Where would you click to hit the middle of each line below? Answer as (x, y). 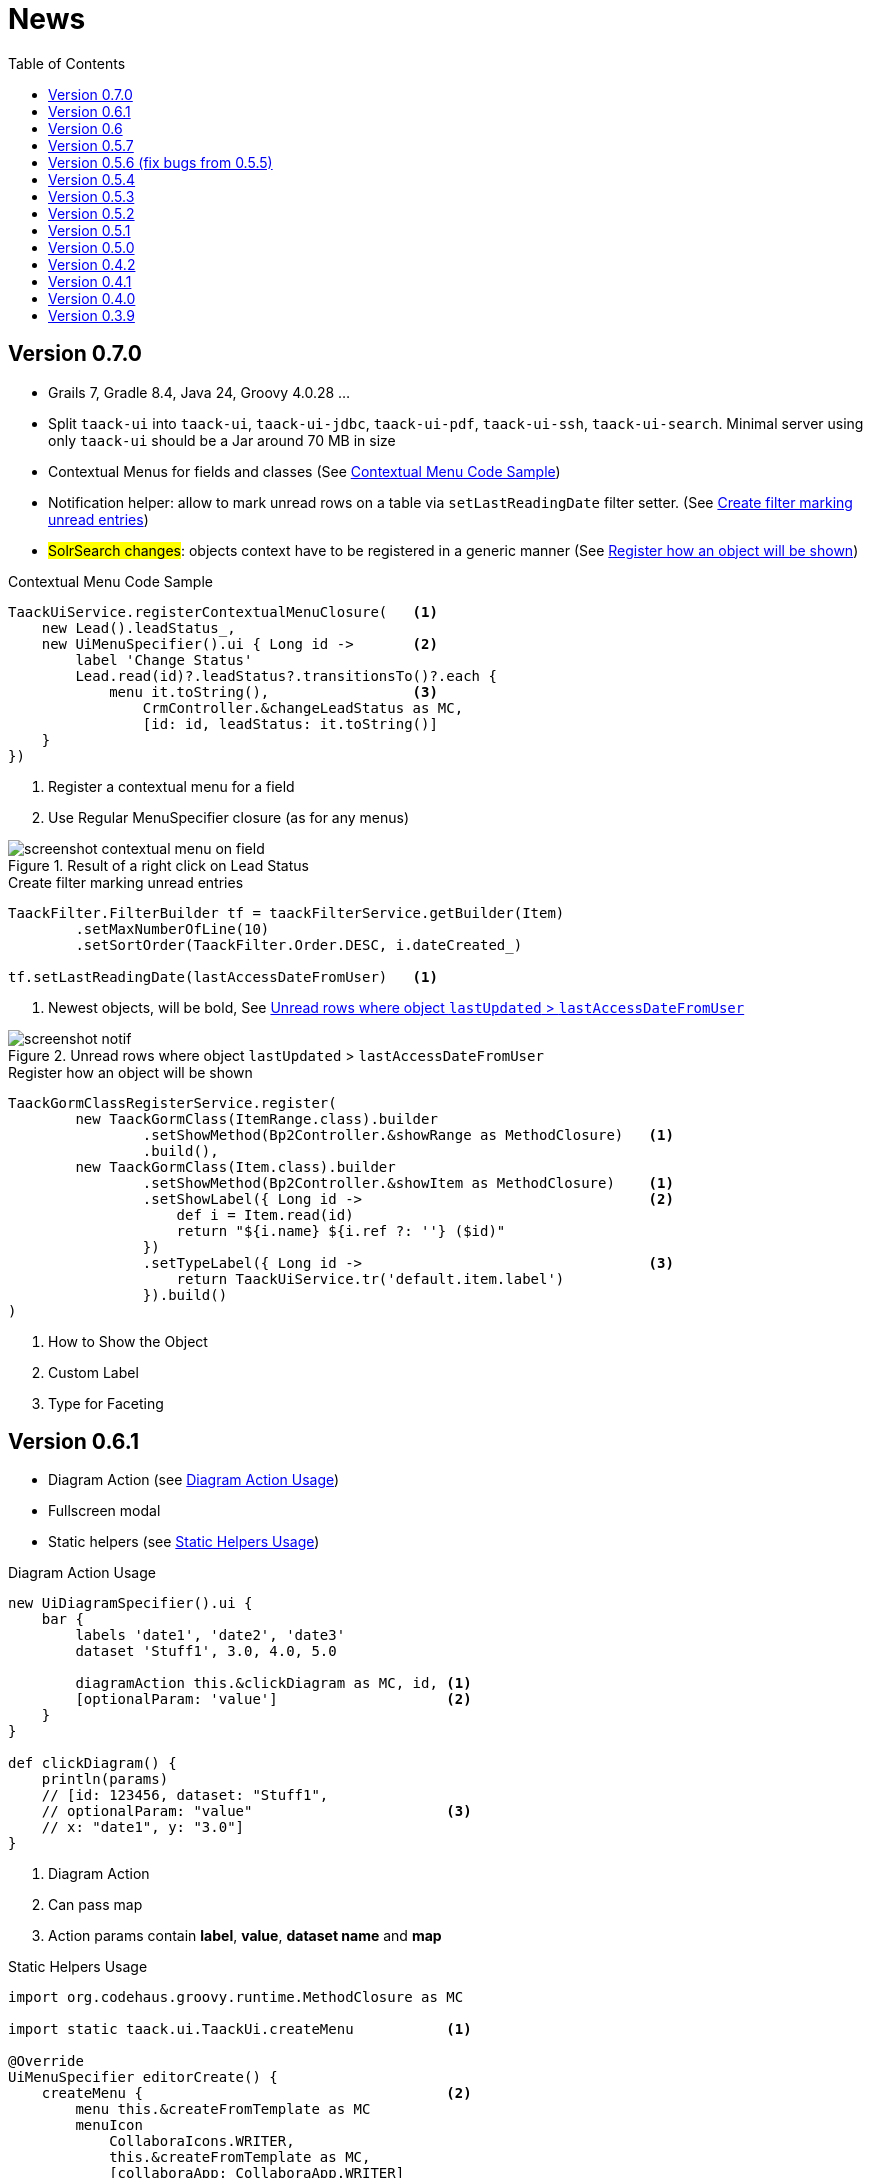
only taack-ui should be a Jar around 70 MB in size (222, 440)
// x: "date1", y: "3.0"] (143, 1827)
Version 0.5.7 (91, 145)
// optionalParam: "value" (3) (256, 1811)
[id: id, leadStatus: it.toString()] (290, 723)
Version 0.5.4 (92, 179)
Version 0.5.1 (89, 230)
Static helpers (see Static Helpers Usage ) (184, 1542)
